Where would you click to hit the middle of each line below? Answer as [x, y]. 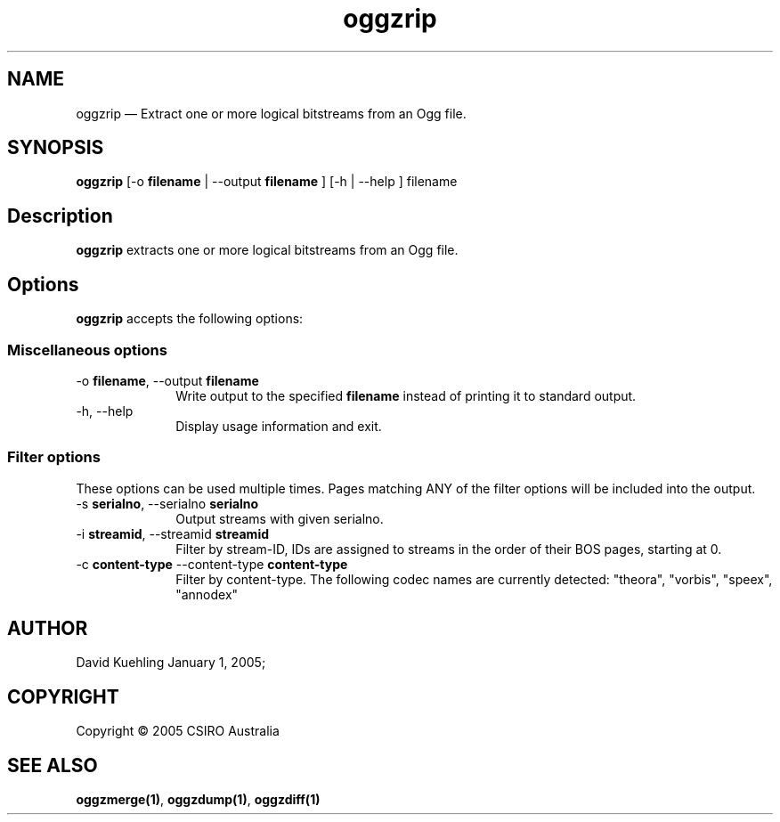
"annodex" [207, 594]
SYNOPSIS [56, 148]
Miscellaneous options [87, 350]
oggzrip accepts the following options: [190, 319]
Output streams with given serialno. [280, 518]
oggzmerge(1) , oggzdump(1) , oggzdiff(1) [198, 800]
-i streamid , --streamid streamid [173, 533]
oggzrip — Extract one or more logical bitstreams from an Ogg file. [271, 113]
